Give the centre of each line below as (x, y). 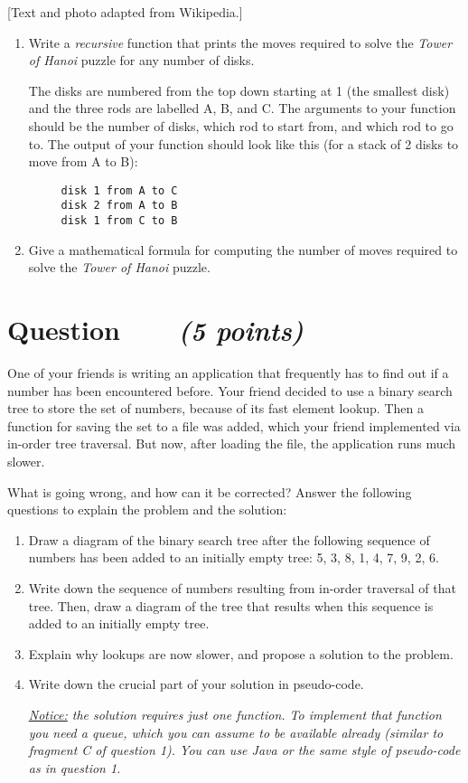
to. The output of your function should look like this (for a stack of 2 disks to (243, 143)
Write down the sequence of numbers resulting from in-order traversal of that (242, 587)
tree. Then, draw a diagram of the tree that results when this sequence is (231, 605)
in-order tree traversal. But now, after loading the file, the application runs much (232, 443)
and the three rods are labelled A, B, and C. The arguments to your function (242, 108)
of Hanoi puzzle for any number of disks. (141, 60)
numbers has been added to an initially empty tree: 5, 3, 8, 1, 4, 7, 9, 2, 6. (234, 557)
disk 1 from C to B (119, 221)
